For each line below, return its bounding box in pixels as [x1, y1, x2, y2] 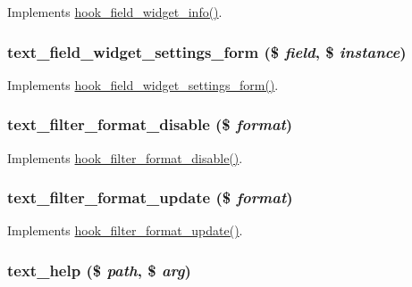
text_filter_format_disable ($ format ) [7, 113, 293, 135]
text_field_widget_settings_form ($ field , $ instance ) [7, 40, 407, 62]
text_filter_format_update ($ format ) [7, 186, 293, 209]
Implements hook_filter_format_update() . [7, 221, 243, 240]
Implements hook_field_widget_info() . [7, 3, 223, 20]
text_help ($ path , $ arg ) [7, 258, 191, 281]
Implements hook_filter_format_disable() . [7, 148, 243, 167]
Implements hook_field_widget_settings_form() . [7, 75, 279, 94]
